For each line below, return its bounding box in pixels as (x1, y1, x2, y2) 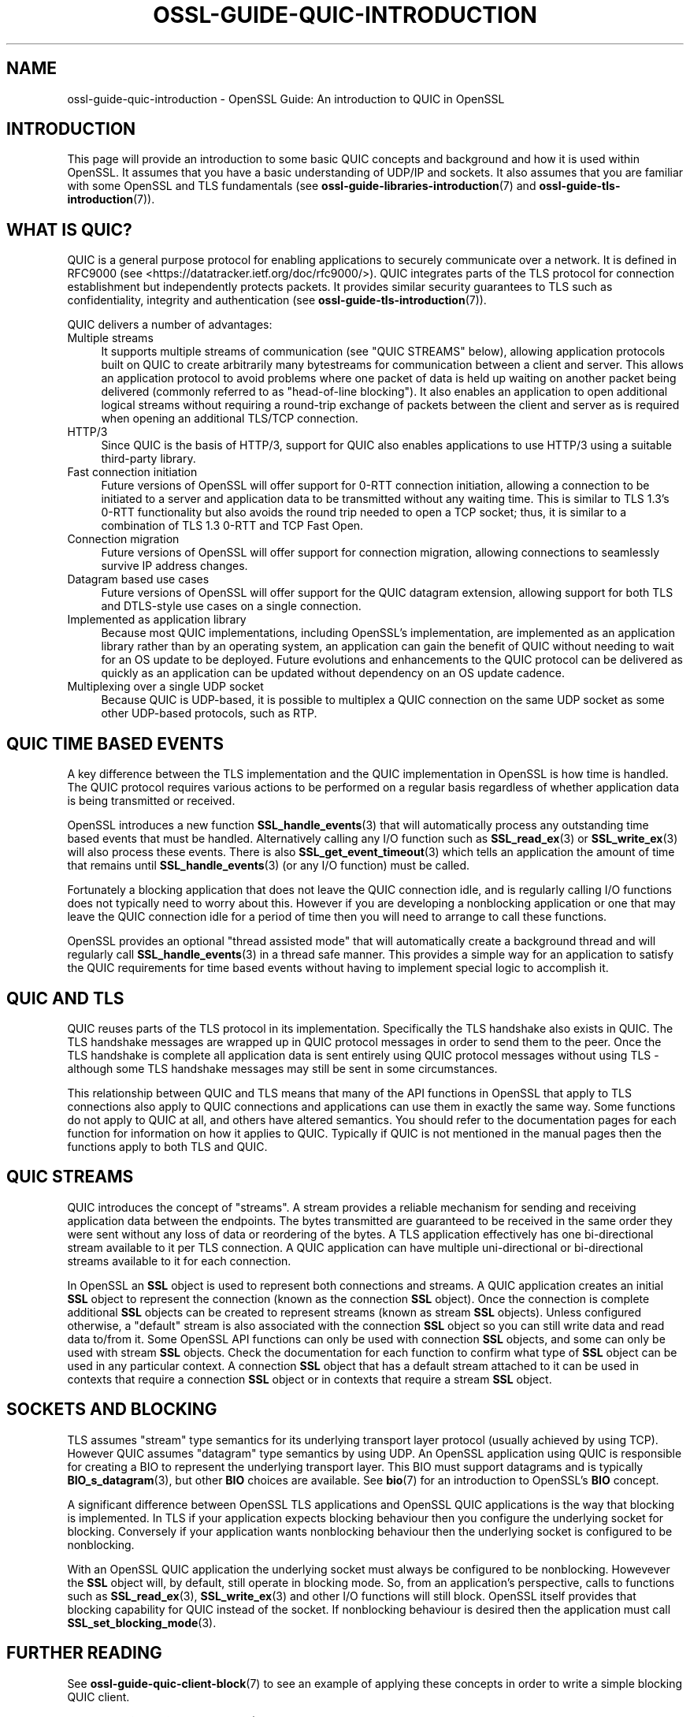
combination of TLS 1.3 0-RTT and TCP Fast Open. (101, 519, 364, 533)
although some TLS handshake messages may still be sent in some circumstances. (67, 1061, 498, 1075)
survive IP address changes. (101, 559, 248, 573)
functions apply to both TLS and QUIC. (67, 1139, 268, 1153)
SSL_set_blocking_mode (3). (67, 1615, 217, 1629)
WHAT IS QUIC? (6, 219, 132, 240)
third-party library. (101, 452, 196, 466)
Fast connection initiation (67, 465, 198, 479)
